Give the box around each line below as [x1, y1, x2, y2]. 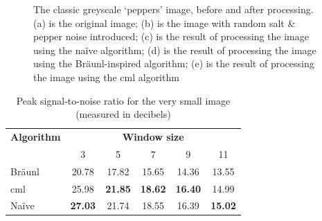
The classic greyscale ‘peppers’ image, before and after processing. [33, 2, 314, 16]
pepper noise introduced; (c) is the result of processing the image [33, 29, 309, 44]
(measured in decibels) [75, 107, 171, 121]
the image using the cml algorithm [33, 69, 179, 84]
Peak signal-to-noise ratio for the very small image [16, 93, 231, 107]
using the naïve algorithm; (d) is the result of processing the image [33, 42, 316, 57]
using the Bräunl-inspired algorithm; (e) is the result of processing [33, 56, 314, 71]
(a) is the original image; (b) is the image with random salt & [33, 15, 296, 30]
